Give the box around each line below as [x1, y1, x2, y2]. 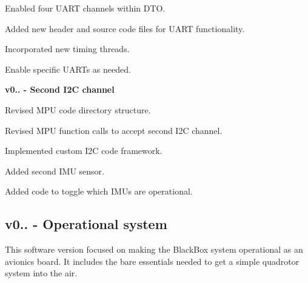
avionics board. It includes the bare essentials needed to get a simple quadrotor [5, 255, 300, 267]
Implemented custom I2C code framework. [5, 144, 162, 157]
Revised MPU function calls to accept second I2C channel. [5, 124, 223, 136]
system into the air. [5, 267, 78, 279]
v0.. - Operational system [5, 215, 167, 233]
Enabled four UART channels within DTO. [5, 2, 166, 14]
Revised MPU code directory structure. [5, 103, 151, 116]
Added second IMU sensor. [5, 164, 104, 177]
